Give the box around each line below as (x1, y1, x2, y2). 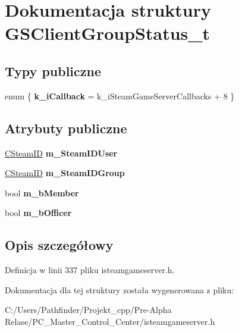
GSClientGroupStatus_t (5, 21, 210, 45)
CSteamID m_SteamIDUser (5, 146, 118, 159)
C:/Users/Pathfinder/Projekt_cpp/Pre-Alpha (5, 303, 172, 316)
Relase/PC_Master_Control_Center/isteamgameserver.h (5, 315, 215, 327)
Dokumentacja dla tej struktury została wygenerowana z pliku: (5, 283, 234, 296)
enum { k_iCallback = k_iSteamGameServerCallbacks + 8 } (5, 89, 235, 102)
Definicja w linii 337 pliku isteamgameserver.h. (5, 264, 175, 276)
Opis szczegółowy (5, 236, 114, 254)
